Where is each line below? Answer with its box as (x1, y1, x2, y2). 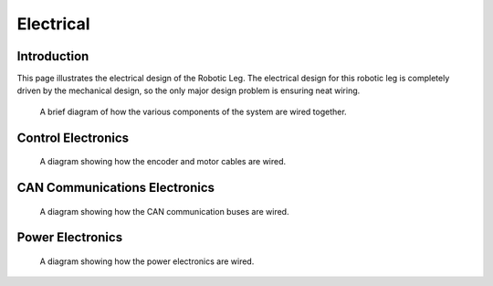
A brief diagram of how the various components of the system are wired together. (39, 106, 347, 117)
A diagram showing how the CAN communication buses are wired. (39, 206, 289, 217)
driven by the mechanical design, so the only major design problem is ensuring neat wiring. (16, 85, 361, 96)
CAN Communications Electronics (16, 180, 215, 196)
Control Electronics (16, 130, 130, 145)
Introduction (16, 48, 89, 64)
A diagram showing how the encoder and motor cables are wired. (39, 156, 287, 167)
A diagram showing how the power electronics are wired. (39, 256, 255, 267)
